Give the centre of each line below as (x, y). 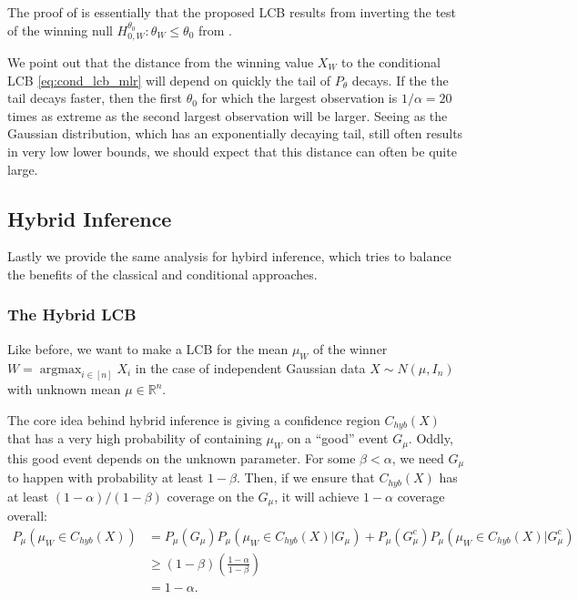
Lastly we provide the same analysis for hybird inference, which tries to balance (229, 256)
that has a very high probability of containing (135, 438)
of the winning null (60, 30)
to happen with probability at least (106, 477)
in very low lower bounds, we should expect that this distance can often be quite (232, 151)
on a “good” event (338, 438)
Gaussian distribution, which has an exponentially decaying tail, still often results (235, 133)
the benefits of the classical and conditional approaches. (162, 274)
